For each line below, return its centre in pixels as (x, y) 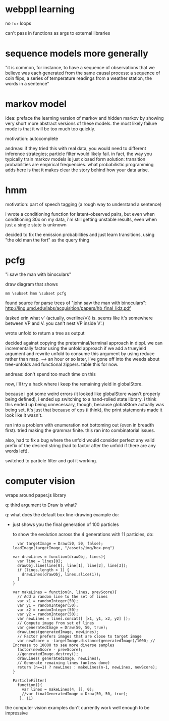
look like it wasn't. (24, 415)
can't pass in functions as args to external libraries (58, 33)
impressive (17, 713)
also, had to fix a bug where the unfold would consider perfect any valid (80, 440)
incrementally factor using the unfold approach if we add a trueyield (76, 348)
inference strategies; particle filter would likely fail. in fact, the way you (79, 154)
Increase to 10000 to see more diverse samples (63, 645)
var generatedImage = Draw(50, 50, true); (63, 628)
